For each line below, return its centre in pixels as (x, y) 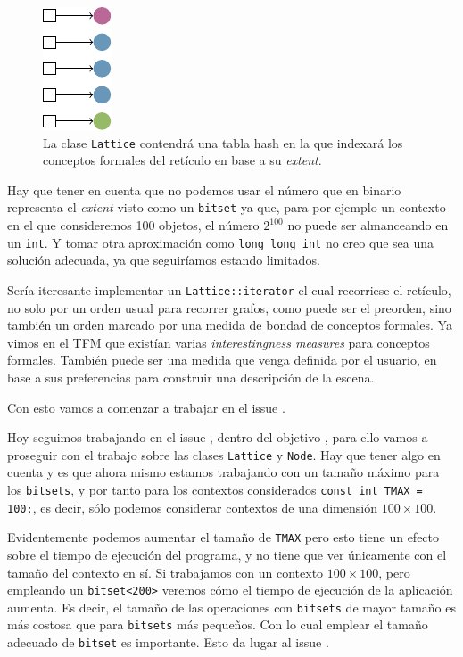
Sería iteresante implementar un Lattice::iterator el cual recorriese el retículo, (229, 289)
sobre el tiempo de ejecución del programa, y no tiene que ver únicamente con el (227, 554)
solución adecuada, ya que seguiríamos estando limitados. (164, 260)
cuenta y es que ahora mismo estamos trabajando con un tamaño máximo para (223, 472)
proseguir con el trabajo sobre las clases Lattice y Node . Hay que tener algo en (224, 454)
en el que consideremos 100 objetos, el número (133, 225)
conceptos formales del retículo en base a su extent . (182, 160)
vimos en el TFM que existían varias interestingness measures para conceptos (219, 342)
